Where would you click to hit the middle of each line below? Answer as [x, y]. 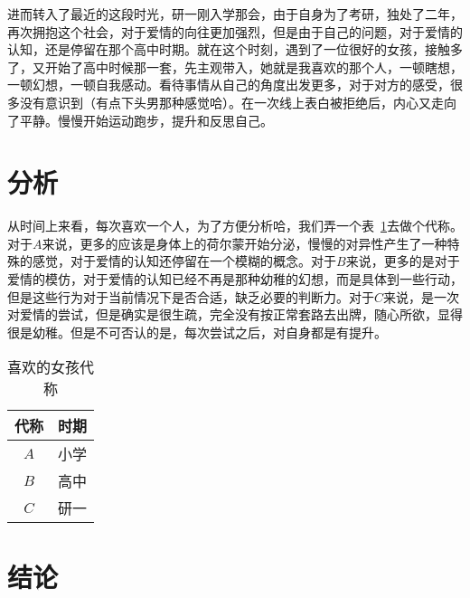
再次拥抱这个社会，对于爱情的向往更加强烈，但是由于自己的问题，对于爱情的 [235, 31]
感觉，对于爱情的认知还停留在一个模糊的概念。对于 [184, 261]
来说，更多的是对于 [403, 261]
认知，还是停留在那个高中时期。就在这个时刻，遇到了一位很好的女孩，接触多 [235, 49]
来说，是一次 [422, 296]
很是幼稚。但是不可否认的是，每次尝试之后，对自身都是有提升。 [197, 332]
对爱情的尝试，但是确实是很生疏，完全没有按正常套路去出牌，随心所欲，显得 [235, 314]
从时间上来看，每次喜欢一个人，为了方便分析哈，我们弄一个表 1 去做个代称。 [235, 226]
